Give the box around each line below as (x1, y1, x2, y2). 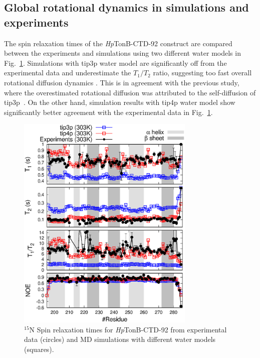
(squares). (24, 344, 54, 354)
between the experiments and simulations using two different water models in (4, 48, 241, 58)
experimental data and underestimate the (4, 67, 131, 78)
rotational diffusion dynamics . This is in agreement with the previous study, (4, 77, 239, 87)
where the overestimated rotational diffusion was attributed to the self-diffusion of (4, 87, 256, 97)
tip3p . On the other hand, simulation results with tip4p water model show (4, 97, 235, 107)
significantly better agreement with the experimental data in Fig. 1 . (4, 106, 213, 117)
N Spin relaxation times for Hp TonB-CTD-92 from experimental (29, 324, 227, 334)
